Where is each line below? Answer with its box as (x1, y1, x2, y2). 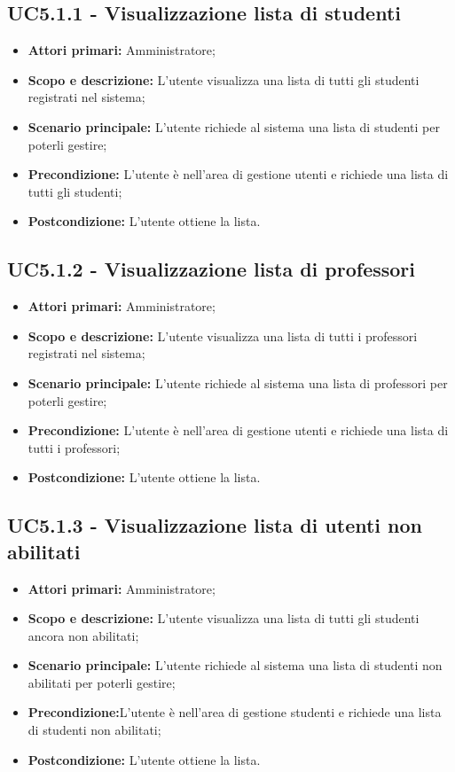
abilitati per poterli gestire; (27, 673, 176, 691)
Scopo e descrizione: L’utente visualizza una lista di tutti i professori (27, 326, 418, 345)
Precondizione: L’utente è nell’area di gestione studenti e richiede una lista (27, 703, 442, 721)
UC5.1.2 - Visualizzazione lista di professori (7, 255, 416, 283)
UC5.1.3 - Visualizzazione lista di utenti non (7, 511, 422, 539)
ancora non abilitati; (27, 626, 139, 644)
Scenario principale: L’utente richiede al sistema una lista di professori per (27, 373, 448, 392)
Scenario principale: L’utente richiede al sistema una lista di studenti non (27, 656, 443, 675)
